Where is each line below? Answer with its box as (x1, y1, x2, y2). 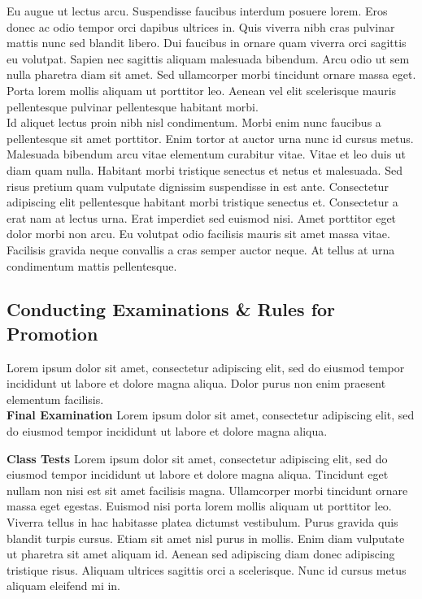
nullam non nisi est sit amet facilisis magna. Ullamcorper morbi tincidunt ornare (7, 481, 408, 498)
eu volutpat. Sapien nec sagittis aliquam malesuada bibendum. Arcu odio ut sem (7, 50, 410, 67)
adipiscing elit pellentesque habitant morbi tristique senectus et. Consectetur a (7, 193, 398, 211)
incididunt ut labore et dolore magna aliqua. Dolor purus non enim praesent (7, 375, 386, 392)
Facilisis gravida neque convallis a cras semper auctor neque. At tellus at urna (7, 241, 395, 258)
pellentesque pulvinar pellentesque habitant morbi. (7, 98, 259, 115)
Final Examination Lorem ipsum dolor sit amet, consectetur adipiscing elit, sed (7, 406, 415, 423)
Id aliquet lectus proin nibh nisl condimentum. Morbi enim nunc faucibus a (7, 114, 381, 131)
